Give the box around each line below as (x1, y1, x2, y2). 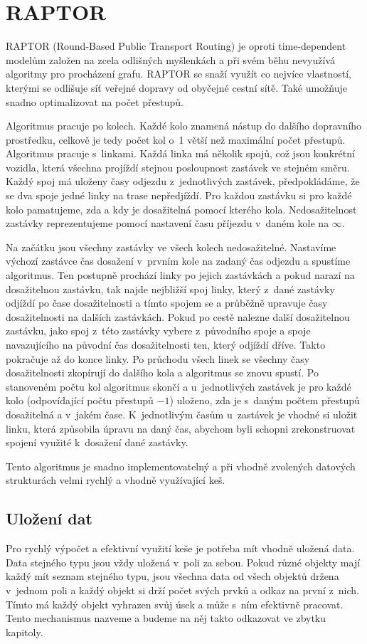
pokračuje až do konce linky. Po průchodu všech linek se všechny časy (6, 351, 310, 366)
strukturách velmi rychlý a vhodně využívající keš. (6, 473, 225, 487)
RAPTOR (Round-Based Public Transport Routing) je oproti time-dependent (6, 38, 346, 53)
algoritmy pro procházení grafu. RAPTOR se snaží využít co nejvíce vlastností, (6, 66, 351, 81)
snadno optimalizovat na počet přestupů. (6, 94, 183, 109)
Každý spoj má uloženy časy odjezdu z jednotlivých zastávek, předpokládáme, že (6, 174, 360, 189)
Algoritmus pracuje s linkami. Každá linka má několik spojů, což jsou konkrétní (6, 146, 355, 161)
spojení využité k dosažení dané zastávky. (6, 435, 188, 450)
